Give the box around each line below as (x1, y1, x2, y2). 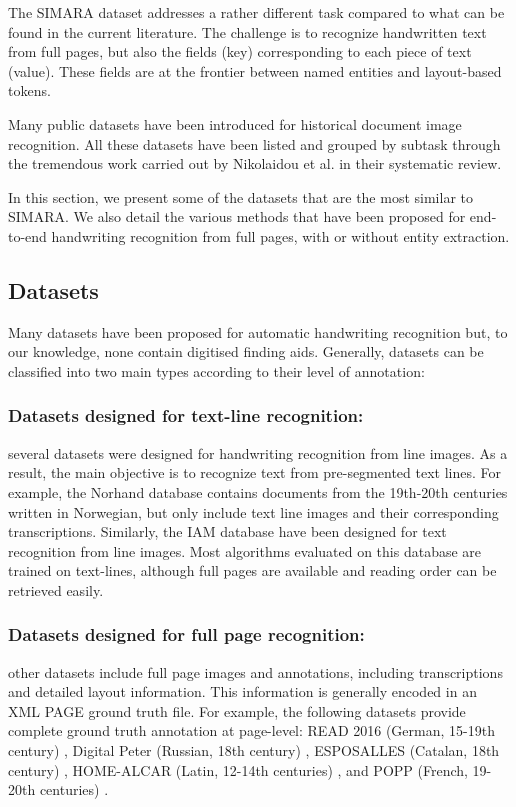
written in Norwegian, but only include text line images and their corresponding (8, 501, 499, 522)
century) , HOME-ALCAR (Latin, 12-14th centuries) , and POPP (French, (8, 759, 468, 780)
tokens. (8, 80, 51, 101)
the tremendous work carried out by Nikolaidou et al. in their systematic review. (8, 153, 502, 174)
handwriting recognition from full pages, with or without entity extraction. (51, 225, 510, 246)
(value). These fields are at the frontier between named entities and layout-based (8, 60, 502, 81)
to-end (8, 225, 47, 246)
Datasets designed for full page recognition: (8, 622, 365, 647)
